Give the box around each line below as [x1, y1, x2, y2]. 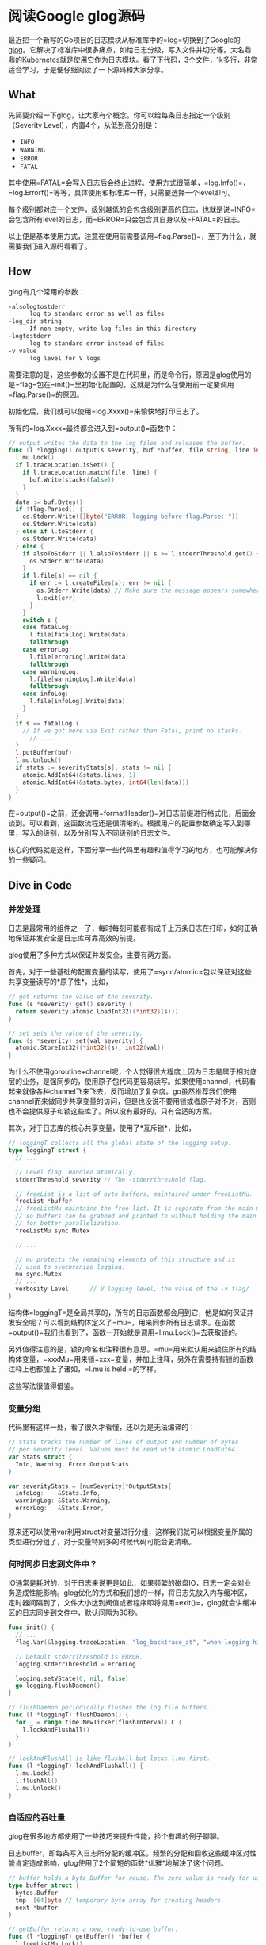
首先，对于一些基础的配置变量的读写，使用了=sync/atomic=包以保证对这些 [8, 967, 252, 977]
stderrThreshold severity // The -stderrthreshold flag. [15, 1175, 207, 1183]
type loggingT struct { [8, 1147, 87, 1155]
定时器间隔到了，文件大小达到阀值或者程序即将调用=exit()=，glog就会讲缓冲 [8, 1598, 257, 1608]
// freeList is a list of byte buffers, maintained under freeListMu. [15, 1190, 253, 1198]
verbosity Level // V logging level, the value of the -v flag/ [15, 1285, 249, 1293]
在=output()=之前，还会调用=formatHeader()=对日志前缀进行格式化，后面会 [8, 809, 256, 818]
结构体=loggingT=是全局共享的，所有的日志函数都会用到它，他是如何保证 [8, 1307, 247, 1317]
